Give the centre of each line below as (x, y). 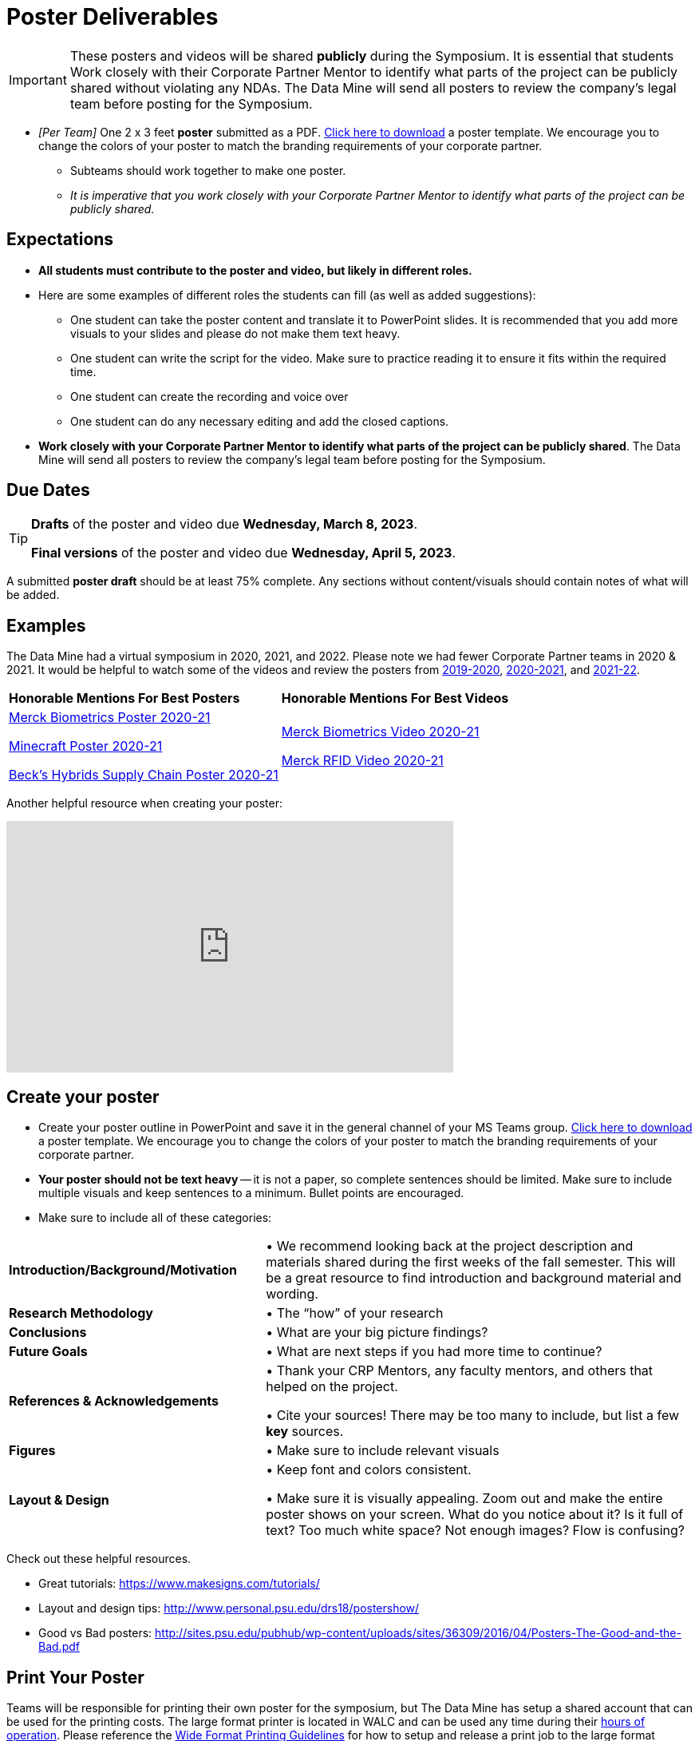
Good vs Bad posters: (95, 1633)
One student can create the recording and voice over (209, 396)
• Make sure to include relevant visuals (383, 1451)
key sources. (305, 1432)
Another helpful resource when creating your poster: (144, 803)
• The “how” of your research (355, 1313)
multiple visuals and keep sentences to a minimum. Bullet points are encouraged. (251, 1193)
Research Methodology (81, 1313)
